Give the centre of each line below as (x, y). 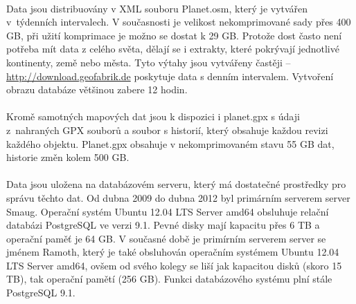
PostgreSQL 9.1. (41, 293)
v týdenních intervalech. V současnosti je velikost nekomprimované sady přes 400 (179, 22)
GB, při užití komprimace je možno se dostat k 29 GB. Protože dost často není (174, 35)
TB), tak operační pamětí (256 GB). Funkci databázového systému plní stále (169, 279)
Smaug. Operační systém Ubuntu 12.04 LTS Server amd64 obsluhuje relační (168, 211)
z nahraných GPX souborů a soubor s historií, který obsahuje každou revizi (167, 130)
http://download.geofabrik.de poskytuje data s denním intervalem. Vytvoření (170, 76)
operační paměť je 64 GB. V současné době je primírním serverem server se (166, 238)
